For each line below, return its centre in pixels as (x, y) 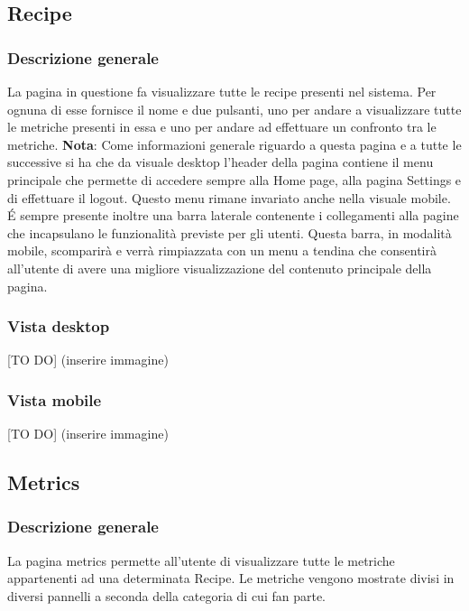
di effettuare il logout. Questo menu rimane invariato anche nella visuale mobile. (229, 197)
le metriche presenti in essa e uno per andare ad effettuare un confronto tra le (222, 127)
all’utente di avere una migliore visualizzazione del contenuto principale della (220, 268)
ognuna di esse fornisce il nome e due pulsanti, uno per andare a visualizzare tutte (234, 109)
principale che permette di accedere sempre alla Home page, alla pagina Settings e (234, 179)
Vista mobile (55, 399)
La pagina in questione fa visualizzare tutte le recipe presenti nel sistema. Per (222, 91)
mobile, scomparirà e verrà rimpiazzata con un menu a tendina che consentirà (222, 250)
